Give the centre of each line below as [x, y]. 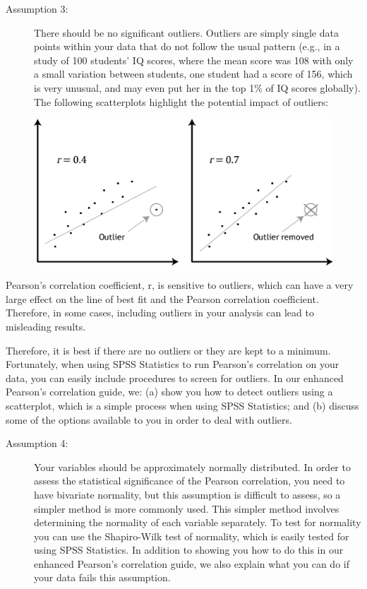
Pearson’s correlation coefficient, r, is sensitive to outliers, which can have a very [180, 285]
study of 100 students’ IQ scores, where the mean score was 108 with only [194, 60]
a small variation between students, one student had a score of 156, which [193, 74]
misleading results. [46, 326]
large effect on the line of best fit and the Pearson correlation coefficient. [162, 298]
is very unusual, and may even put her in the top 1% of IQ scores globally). [197, 87]
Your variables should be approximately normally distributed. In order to [192, 466]
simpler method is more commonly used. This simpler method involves [187, 508]
